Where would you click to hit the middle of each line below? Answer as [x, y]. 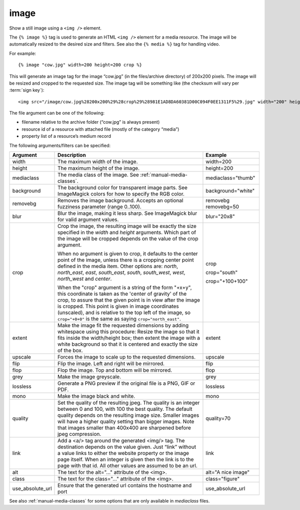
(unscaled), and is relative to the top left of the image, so [124, 313]
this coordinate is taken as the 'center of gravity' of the [122, 294]
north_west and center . [85, 279]
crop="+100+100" [227, 282]
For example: [23, 53]
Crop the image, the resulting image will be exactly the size [127, 226]
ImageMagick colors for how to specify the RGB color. [121, 194]
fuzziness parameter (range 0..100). [100, 207]
